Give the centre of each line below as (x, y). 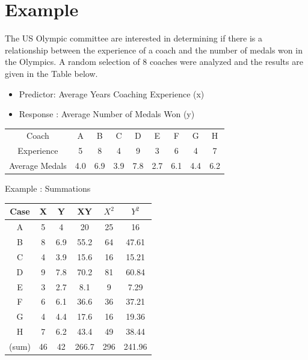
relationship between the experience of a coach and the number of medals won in (154, 50)
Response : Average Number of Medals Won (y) (107, 114)
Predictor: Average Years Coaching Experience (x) (112, 93)
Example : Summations (48, 188)
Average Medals (38, 166)
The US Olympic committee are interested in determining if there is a (134, 38)
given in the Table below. (51, 73)
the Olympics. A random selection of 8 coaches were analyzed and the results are (154, 62)
